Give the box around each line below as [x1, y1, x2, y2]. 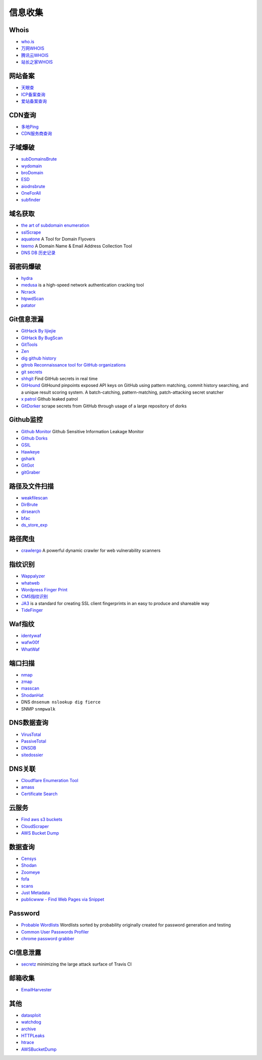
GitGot [21, 462, 34, 468]
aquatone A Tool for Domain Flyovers [21, 236, 96, 242]
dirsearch [21, 509, 41, 514]
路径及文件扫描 [9, 482, 54, 490]
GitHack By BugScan [21, 335, 63, 341]
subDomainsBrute [21, 156, 57, 162]
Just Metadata [21, 890, 50, 896]
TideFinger [21, 607, 43, 613]
